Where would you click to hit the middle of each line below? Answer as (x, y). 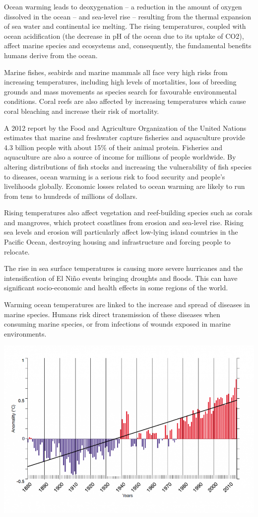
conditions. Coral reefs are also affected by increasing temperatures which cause (125, 101)
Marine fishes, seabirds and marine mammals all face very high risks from (116, 72)
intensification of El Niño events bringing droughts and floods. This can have (121, 278)
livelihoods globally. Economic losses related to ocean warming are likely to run (125, 186)
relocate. (17, 251)
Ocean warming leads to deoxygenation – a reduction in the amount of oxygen (123, 6)
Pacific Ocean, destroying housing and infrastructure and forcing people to (117, 242)
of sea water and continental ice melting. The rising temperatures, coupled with (125, 26)
